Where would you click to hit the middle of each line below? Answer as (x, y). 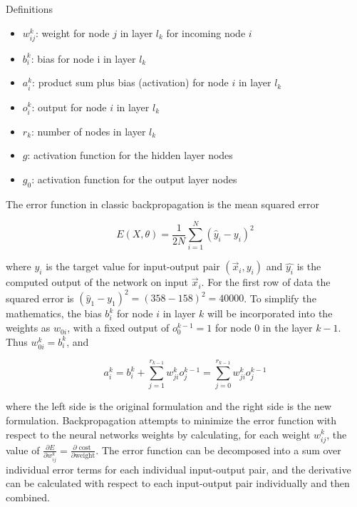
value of (23, 450)
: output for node (69, 107)
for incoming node (206, 32)
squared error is (40, 298)
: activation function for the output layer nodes (134, 179)
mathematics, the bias (54, 313)
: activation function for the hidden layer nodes (130, 155)
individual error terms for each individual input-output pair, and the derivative (178, 469)
